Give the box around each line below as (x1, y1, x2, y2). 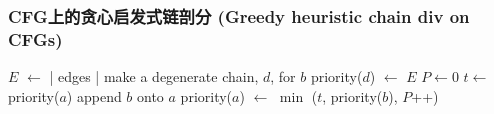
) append (66, 85, 122, 106)
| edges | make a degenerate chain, (49, 66, 259, 87)
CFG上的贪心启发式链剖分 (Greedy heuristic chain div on (8, 3, 470, 28)
